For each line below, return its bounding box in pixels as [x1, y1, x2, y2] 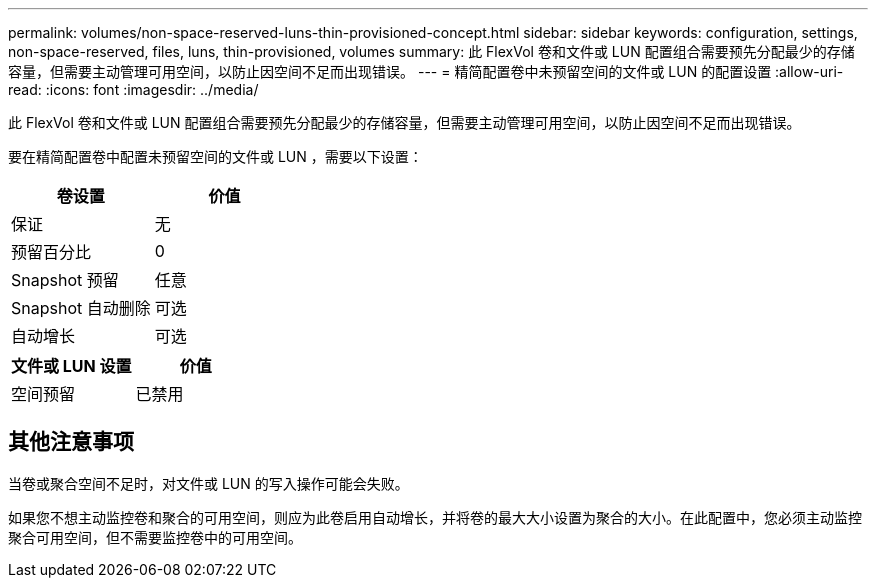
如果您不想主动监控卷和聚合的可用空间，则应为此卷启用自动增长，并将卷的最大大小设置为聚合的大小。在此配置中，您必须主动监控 [8, 508, 862, 526]
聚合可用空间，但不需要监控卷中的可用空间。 [8, 528, 302, 546]
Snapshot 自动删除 [11, 298, 151, 318]
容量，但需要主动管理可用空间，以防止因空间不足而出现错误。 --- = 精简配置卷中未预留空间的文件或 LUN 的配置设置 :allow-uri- [8, 63, 844, 80]
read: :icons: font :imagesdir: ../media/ [8, 81, 259, 98]
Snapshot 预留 [11, 270, 119, 290]
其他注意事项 [8, 429, 134, 455]
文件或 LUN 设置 [11, 356, 132, 376]
